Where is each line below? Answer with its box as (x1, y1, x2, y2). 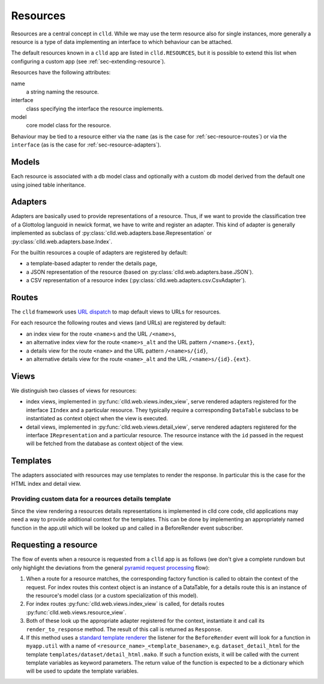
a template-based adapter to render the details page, (26, 260, 157, 267)
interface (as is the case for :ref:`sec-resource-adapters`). (11, 141, 161, 148)
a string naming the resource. (26, 88, 99, 95)
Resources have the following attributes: (11, 69, 111, 76)
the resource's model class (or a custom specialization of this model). (26, 592, 198, 599)
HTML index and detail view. (11, 480, 81, 487)
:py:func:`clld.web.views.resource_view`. (26, 608, 127, 616)
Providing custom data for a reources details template (11, 495, 171, 503)
